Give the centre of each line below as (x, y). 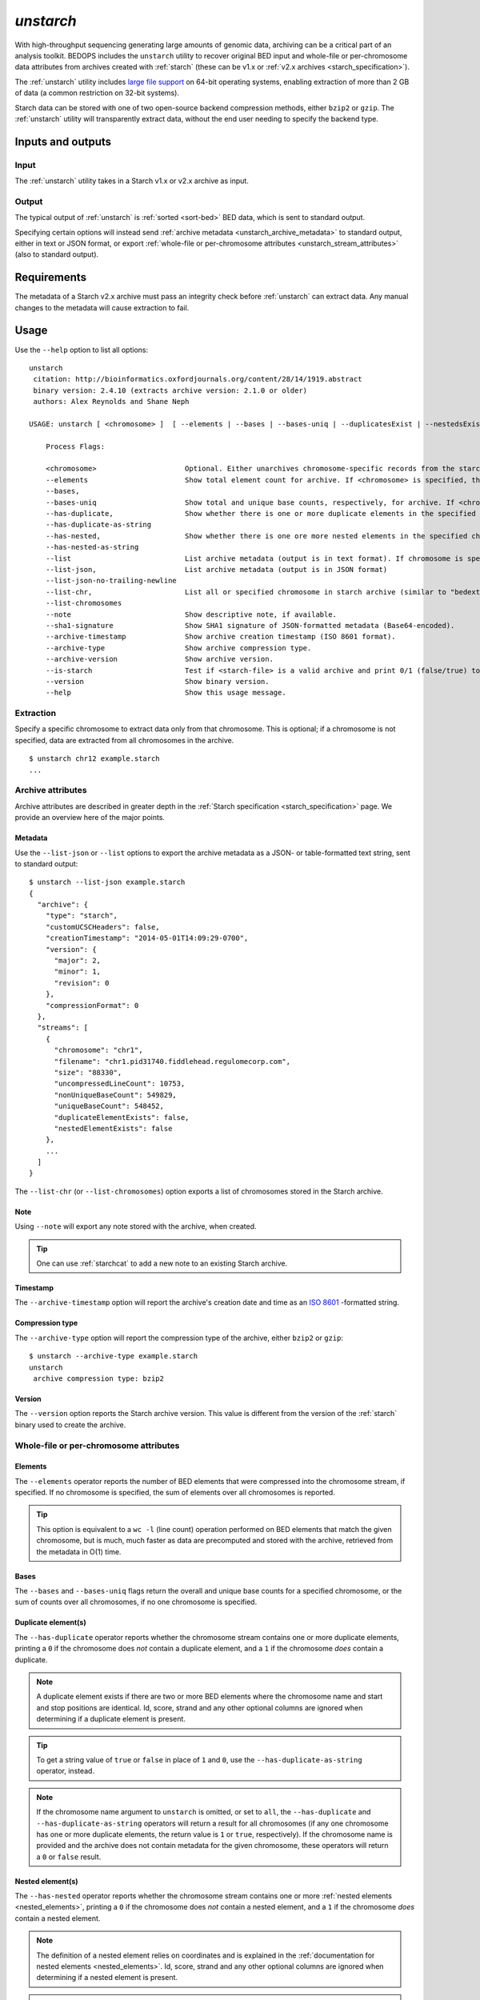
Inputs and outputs (63, 141)
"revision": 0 (82, 983)
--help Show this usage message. (166, 693)
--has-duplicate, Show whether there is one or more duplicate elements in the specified (260, 514)
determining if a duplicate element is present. (111, 1719)
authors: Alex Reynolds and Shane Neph (111, 402)
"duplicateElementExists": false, (122, 1117)
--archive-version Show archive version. (159, 659)
